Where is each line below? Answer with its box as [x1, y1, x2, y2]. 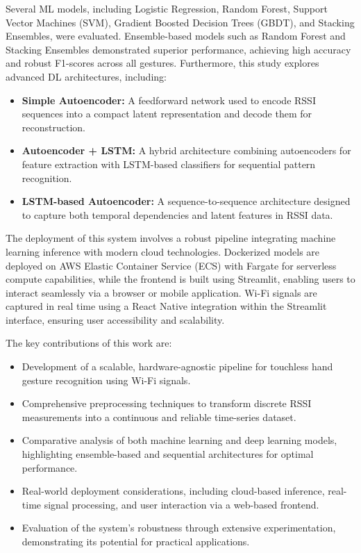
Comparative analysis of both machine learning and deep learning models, [22, 433, 337, 447]
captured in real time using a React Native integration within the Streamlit [6, 299, 327, 313]
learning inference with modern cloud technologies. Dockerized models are [6, 244, 320, 258]
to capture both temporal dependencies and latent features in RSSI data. [22, 207, 333, 222]
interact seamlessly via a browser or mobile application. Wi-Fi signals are [6, 285, 317, 299]
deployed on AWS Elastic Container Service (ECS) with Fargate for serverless [6, 258, 337, 272]
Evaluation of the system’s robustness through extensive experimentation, [22, 520, 336, 535]
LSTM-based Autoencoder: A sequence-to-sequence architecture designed [22, 194, 351, 208]
